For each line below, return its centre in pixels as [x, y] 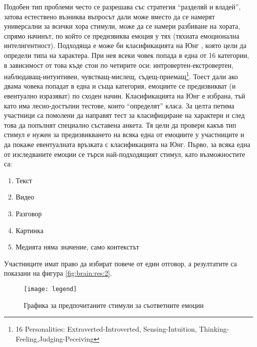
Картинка [29, 230]
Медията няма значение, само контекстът [77, 247]
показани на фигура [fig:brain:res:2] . [58, 273]
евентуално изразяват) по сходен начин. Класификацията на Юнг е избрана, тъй [125, 96]
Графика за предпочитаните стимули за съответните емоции [114, 305]
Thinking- [214, 329]
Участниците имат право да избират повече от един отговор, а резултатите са [121, 263]
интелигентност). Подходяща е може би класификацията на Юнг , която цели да [125, 45]
